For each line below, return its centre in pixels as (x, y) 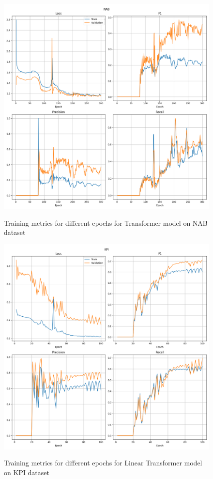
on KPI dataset (27, 472)
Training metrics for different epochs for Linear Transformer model (103, 463)
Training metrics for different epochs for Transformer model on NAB (106, 223)
